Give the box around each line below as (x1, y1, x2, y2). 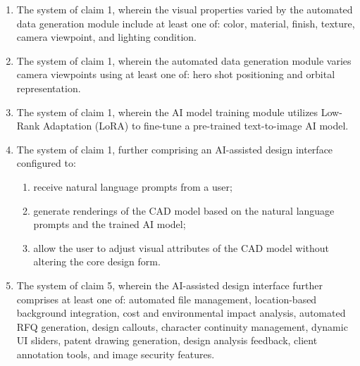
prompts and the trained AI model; (33, 217, 186, 232)
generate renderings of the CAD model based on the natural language (33, 203, 335, 217)
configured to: (16, 156, 76, 170)
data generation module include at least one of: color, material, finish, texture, (16, 15, 355, 30)
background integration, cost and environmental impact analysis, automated (16, 305, 346, 320)
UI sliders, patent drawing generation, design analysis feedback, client (16, 333, 318, 348)
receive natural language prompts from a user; (33, 179, 232, 194)
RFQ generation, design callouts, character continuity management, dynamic (16, 319, 348, 334)
